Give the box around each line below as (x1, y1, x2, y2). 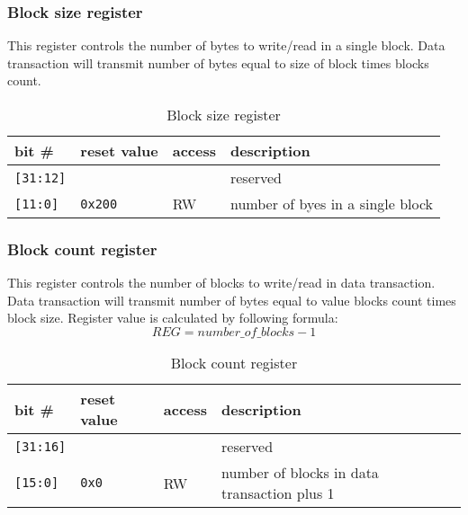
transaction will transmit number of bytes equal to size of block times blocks (7, 53, 429, 72)
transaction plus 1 (221, 483, 335, 503)
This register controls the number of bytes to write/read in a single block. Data (7, 36, 445, 55)
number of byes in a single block (229, 193, 434, 214)
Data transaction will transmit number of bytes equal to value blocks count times (7, 290, 456, 309)
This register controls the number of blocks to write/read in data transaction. (7, 273, 436, 292)
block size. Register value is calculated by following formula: (7, 308, 338, 327)
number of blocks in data (221, 462, 379, 483)
